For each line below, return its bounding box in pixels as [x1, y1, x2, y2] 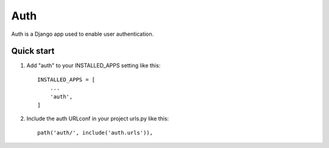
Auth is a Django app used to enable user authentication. [11, 30, 154, 38]
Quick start [11, 46, 55, 56]
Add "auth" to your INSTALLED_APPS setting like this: [26, 62, 161, 69]
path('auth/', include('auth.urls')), [37, 129, 154, 136]
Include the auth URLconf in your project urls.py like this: [26, 115, 169, 123]
